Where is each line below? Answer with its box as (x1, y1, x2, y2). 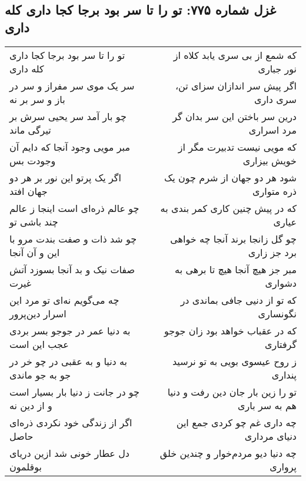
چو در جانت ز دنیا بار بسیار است (9, 384, 140, 399)
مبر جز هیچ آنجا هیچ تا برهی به (175, 262, 297, 276)
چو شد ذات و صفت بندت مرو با (9, 231, 137, 246)
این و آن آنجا (9, 245, 60, 259)
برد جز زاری (248, 245, 297, 259)
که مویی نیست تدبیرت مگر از (178, 140, 297, 154)
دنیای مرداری (244, 429, 297, 443)
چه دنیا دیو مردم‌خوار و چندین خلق (159, 446, 297, 460)
